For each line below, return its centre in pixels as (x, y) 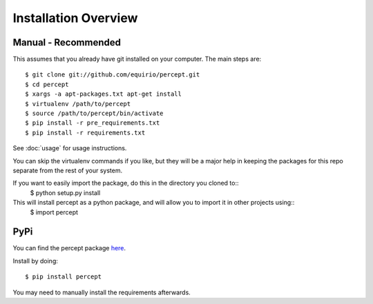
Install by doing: (36, 261)
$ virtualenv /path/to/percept (78, 104)
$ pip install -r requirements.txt (85, 132)
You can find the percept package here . (69, 248)
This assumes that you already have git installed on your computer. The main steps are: (137, 59)
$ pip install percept (64, 277)
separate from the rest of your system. (68, 170)
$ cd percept (47, 84)
